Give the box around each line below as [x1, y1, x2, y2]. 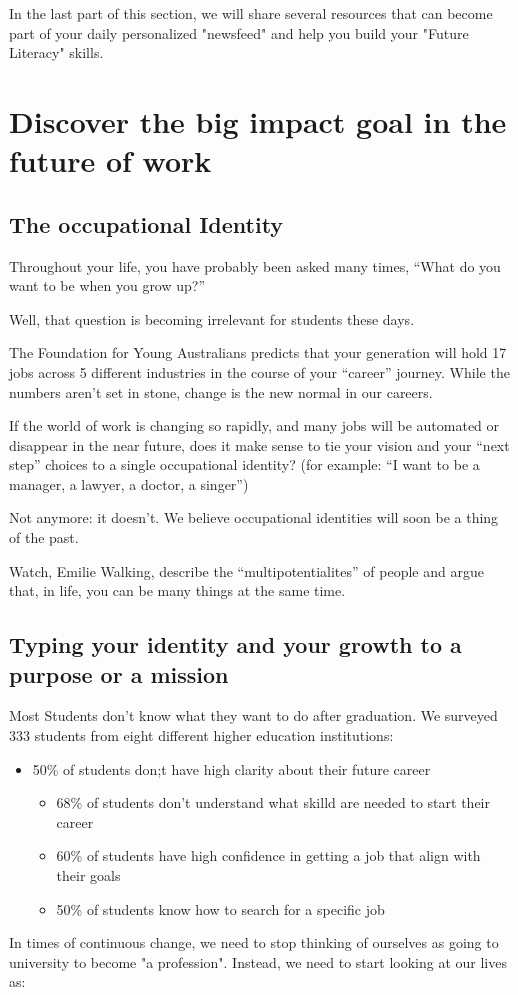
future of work [9, 140, 212, 181]
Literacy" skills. [9, 42, 104, 63]
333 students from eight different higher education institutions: [9, 725, 394, 746]
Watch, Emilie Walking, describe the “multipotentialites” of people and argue [9, 560, 484, 581]
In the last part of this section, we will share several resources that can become [9, 3, 493, 23]
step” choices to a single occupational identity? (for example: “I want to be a [9, 454, 480, 475]
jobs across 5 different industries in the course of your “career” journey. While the [9, 361, 510, 382]
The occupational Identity [9, 208, 284, 239]
